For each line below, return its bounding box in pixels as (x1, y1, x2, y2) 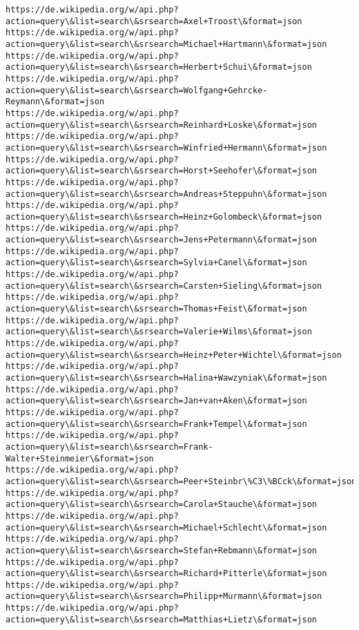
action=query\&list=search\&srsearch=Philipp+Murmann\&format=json (6, 591, 322, 602)
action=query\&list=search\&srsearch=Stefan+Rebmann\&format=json (6, 545, 318, 555)
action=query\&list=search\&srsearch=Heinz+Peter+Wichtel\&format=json (6, 350, 342, 360)
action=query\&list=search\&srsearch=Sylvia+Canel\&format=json (6, 258, 307, 268)
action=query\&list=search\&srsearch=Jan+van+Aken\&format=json (6, 396, 307, 406)
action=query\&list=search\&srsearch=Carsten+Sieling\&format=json (6, 280, 322, 291)
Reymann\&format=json (6, 97, 105, 107)
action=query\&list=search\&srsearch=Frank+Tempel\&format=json (6, 419, 307, 429)
